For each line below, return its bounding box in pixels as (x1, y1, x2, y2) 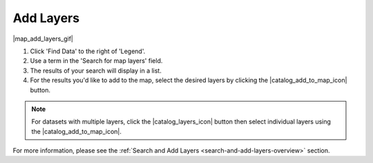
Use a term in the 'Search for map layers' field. (30, 57, 163, 65)
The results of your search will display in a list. (30, 66, 162, 75)
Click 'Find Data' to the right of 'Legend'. (30, 47, 146, 55)
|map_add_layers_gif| (12, 35, 74, 43)
